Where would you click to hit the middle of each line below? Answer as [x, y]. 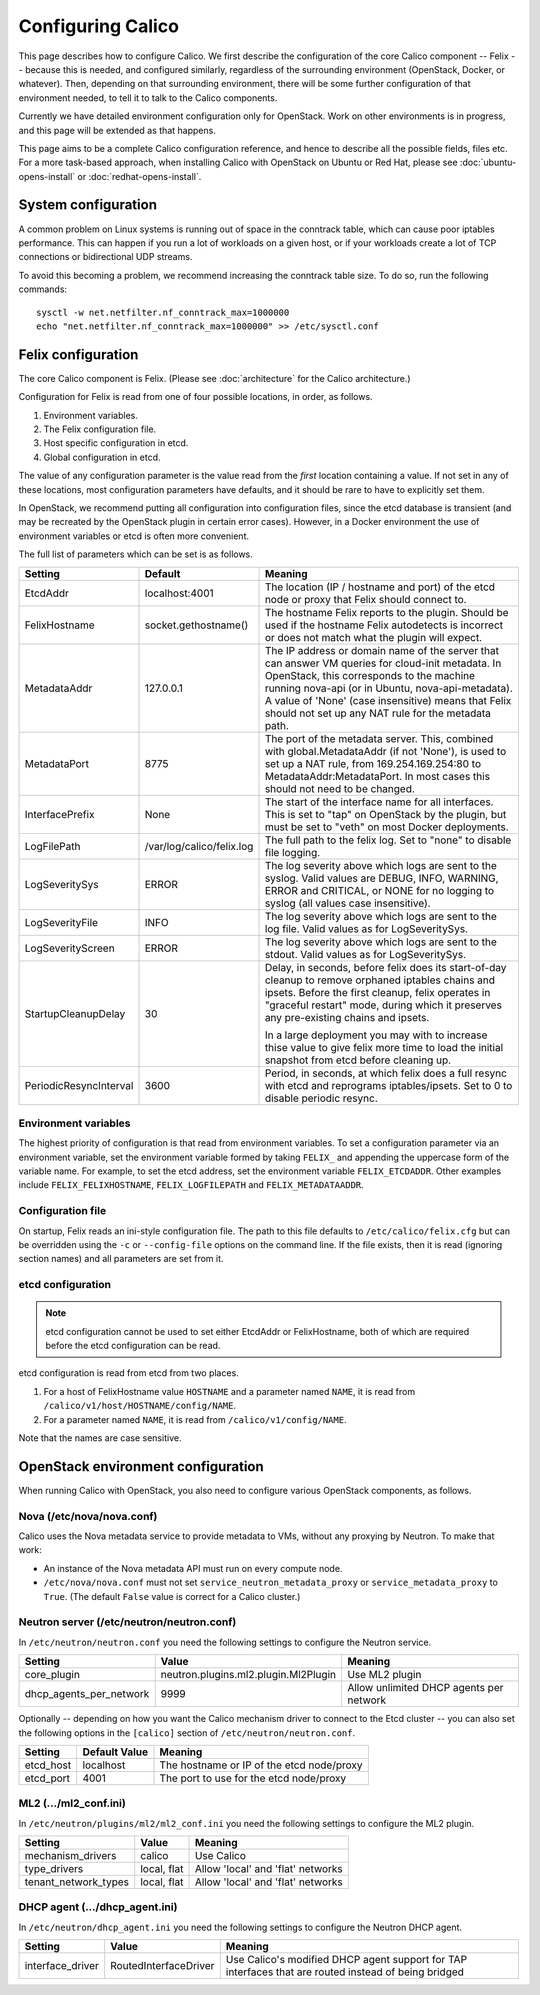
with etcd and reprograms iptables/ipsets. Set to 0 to [388, 1085]
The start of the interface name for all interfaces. [379, 802]
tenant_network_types [77, 1882]
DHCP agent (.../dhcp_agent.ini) [98, 1907]
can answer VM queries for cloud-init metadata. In [383, 663]
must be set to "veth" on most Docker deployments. [386, 827]
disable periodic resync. [321, 1098]
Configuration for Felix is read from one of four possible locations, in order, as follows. [196, 397]
